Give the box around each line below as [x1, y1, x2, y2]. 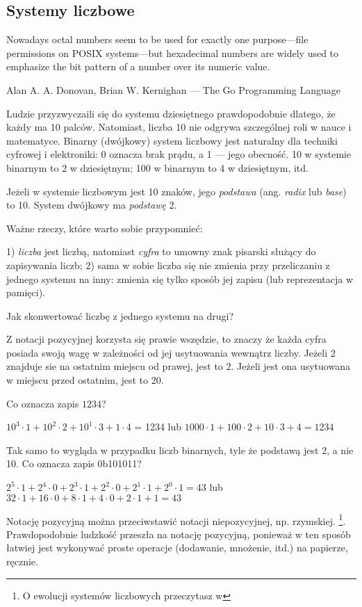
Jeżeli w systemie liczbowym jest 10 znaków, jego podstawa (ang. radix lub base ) [6, 184, 347, 198]
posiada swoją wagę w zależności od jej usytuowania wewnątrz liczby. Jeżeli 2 [6, 345, 336, 359]
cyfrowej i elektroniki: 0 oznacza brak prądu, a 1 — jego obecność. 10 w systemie [6, 147, 352, 161]
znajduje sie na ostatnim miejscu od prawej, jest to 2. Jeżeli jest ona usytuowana [6, 359, 350, 373]
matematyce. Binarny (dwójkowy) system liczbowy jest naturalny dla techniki [6, 133, 338, 147]
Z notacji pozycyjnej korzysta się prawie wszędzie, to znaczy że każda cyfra [6, 332, 327, 346]
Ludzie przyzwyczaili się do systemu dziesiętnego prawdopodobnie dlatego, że [6, 106, 336, 120]
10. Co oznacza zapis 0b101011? [6, 456, 142, 471]
